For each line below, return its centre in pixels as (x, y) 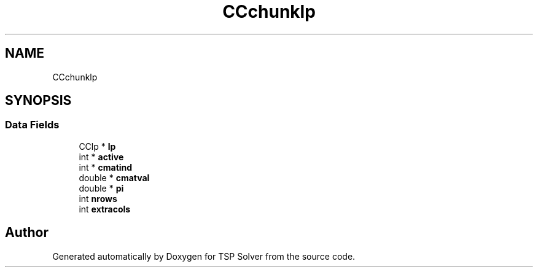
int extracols (105, 209)
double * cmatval (114, 177)
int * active (101, 157)
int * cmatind (106, 167)
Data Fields (32, 125)
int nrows (98, 198)
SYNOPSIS (38, 101)
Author (27, 233)
